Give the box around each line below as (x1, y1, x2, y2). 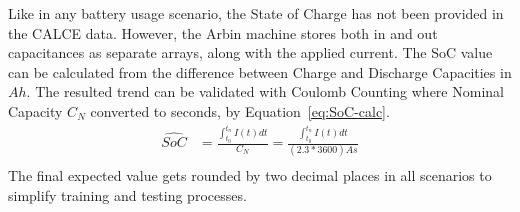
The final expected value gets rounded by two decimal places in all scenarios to (8, 165, 492, 186)
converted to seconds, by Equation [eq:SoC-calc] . (90, 100, 390, 121)
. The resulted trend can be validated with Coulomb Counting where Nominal (26, 81, 504, 102)
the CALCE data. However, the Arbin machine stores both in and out (8, 22, 438, 43)
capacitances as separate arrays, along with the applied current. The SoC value (8, 42, 493, 63)
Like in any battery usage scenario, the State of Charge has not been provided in (8, 3, 504, 23)
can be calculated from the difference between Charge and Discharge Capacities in (8, 61, 512, 82)
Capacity (8, 100, 63, 121)
